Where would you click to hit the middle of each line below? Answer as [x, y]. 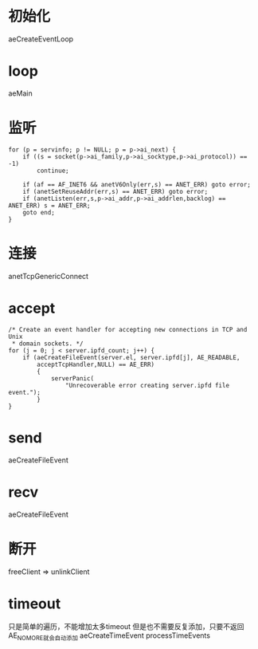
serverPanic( [72, 378]
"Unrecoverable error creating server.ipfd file [147, 385]
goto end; [39, 212]
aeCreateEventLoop [41, 39]
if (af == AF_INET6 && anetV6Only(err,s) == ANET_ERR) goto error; [137, 184]
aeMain [21, 93]
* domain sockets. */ [47, 344]
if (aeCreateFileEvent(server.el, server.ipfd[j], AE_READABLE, [131, 357]
